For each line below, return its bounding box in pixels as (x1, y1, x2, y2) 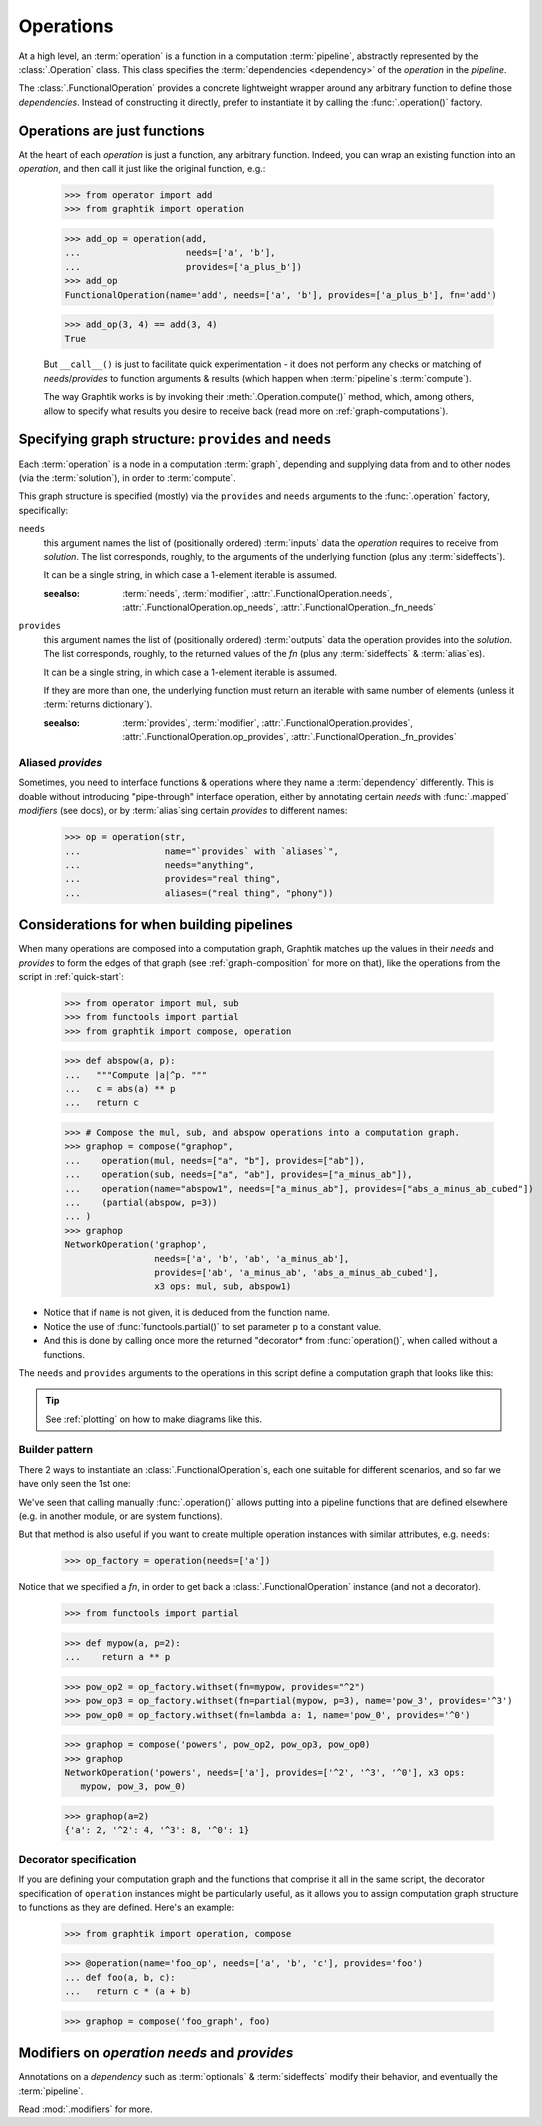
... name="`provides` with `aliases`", (64, 845, 339, 857)
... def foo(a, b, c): (64, 1971, 176, 1983)
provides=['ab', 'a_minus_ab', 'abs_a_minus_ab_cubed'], (153, 1266, 440, 1278)
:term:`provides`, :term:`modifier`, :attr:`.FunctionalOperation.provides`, (122, 716, 414, 729)
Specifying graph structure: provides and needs (18, 431, 332, 448)
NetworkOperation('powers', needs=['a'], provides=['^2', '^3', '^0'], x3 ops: (64, 1767, 466, 1779)
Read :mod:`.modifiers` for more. (18, 2103, 154, 2115)
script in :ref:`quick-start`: (18, 970, 125, 982)
